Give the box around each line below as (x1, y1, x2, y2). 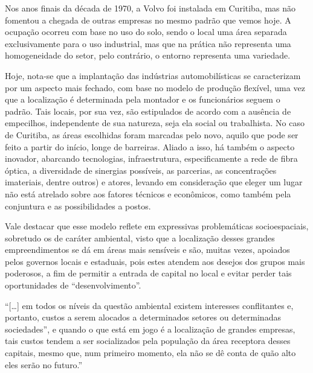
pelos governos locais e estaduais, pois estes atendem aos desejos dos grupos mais (5, 255, 305, 267)
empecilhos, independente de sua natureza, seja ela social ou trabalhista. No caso (5, 116, 305, 129)
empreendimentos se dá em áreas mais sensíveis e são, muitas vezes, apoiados (5, 243, 290, 256)
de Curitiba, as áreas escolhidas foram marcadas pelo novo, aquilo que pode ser (5, 128, 298, 141)
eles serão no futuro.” (5, 358, 83, 371)
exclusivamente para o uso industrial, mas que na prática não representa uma (5, 37, 291, 49)
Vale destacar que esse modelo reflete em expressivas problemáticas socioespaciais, (5, 220, 309, 232)
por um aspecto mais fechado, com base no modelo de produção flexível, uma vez (5, 81, 305, 94)
